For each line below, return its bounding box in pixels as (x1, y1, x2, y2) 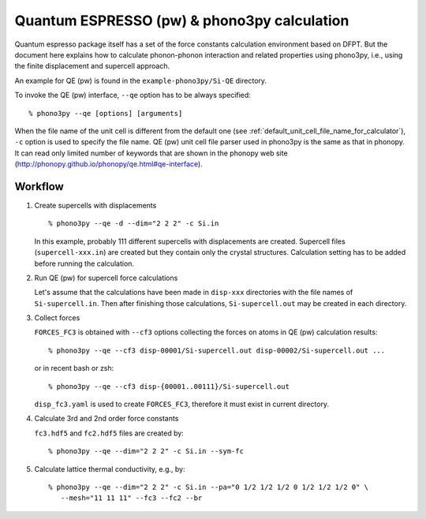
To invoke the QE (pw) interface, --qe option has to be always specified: (14, 91, 252, 100)
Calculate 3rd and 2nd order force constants (34, 414, 179, 424)
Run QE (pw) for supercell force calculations (34, 273, 178, 282)
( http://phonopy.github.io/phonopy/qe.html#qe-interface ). (14, 159, 203, 169)
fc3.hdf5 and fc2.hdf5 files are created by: (34, 428, 185, 438)
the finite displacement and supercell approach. (14, 62, 170, 71)
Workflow (14, 180, 65, 193)
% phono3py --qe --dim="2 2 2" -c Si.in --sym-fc (48, 446, 245, 456)
